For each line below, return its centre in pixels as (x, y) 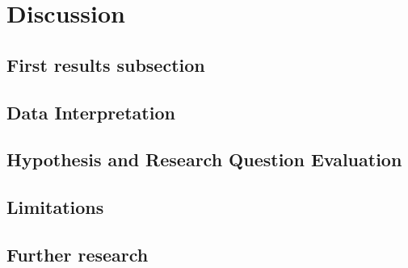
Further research (78, 254)
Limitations (55, 207)
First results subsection (106, 64)
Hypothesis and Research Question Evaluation (204, 159)
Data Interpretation (91, 112)
